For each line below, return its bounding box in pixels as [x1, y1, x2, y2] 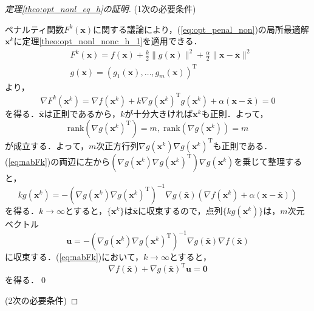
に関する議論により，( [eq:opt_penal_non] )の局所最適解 [93, 22, 309, 35]
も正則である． [213, 139, 273, 152]
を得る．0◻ [5, 273, 48, 286]
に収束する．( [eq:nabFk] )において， [5, 250, 143, 263]
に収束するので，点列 [137, 204, 223, 216]
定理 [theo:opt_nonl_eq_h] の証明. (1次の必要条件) [5, 2, 196, 15]
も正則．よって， [201, 107, 268, 119]
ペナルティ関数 [5, 22, 64, 35]
